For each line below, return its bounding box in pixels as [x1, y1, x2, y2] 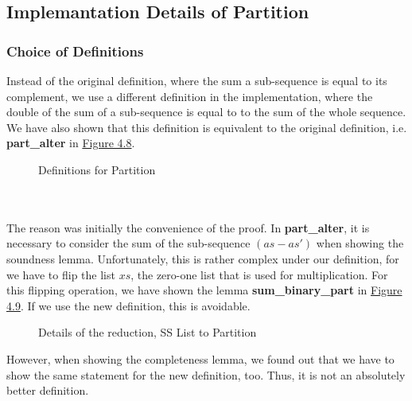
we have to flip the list [6, 266, 115, 282]
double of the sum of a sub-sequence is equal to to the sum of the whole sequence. [6, 103, 406, 120]
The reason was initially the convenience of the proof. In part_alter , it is [6, 219, 370, 236]
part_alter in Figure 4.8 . [6, 134, 135, 151]
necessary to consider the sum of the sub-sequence [6, 235, 251, 251]
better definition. [6, 382, 89, 399]
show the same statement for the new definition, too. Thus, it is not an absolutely [6, 366, 406, 383]
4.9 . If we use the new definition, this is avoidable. [6, 297, 251, 313]
